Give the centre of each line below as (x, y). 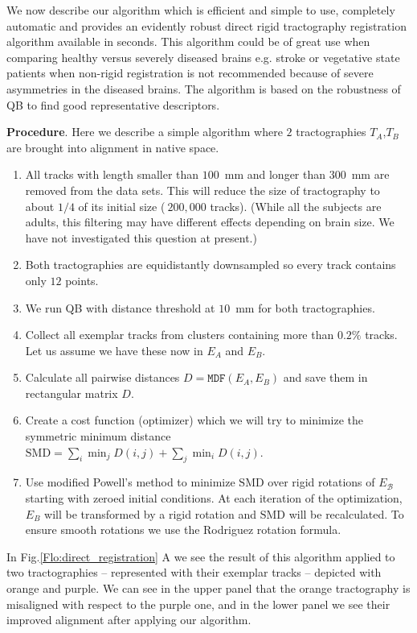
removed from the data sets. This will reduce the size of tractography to (202, 190)
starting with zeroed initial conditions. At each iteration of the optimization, (214, 498)
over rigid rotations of (321, 482)
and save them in (325, 377)
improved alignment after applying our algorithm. (129, 620)
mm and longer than (275, 174)
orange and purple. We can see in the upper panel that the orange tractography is (208, 588)
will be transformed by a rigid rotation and (150, 513)
